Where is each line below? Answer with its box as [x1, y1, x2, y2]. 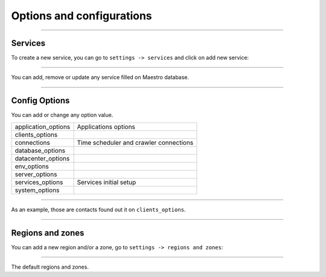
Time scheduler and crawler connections [77, 138, 194, 147]
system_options [14, 186, 60, 194]
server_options [14, 170, 57, 178]
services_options [14, 178, 63, 186]
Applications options [77, 123, 136, 131]
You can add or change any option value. [11, 112, 113, 119]
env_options [14, 162, 50, 170]
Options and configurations [11, 9, 152, 22]
